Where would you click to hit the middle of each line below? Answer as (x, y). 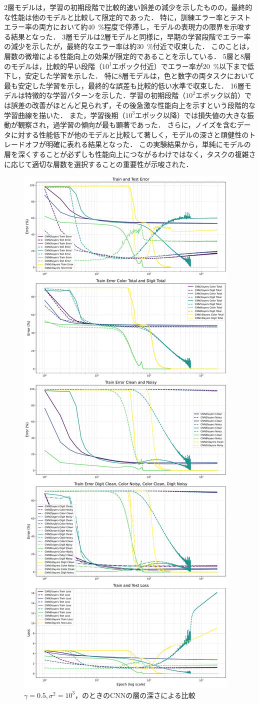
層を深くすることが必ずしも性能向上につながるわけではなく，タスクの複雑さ (130, 154)
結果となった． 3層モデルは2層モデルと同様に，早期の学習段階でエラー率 (131, 36)
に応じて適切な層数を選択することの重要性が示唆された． (98, 164)
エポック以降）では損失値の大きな (191, 115)
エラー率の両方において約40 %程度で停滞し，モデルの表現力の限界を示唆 (124, 27)
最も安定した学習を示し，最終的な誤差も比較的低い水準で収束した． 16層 (124, 85)
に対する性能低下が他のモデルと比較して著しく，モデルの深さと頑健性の (130, 134)
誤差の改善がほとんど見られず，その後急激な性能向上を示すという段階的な (133, 105)
